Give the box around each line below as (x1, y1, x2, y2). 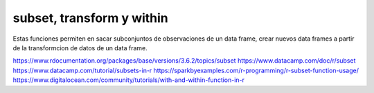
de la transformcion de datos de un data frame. (12, 43, 148, 52)
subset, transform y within (12, 10, 169, 25)
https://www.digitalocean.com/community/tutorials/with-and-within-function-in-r (12, 76, 245, 84)
